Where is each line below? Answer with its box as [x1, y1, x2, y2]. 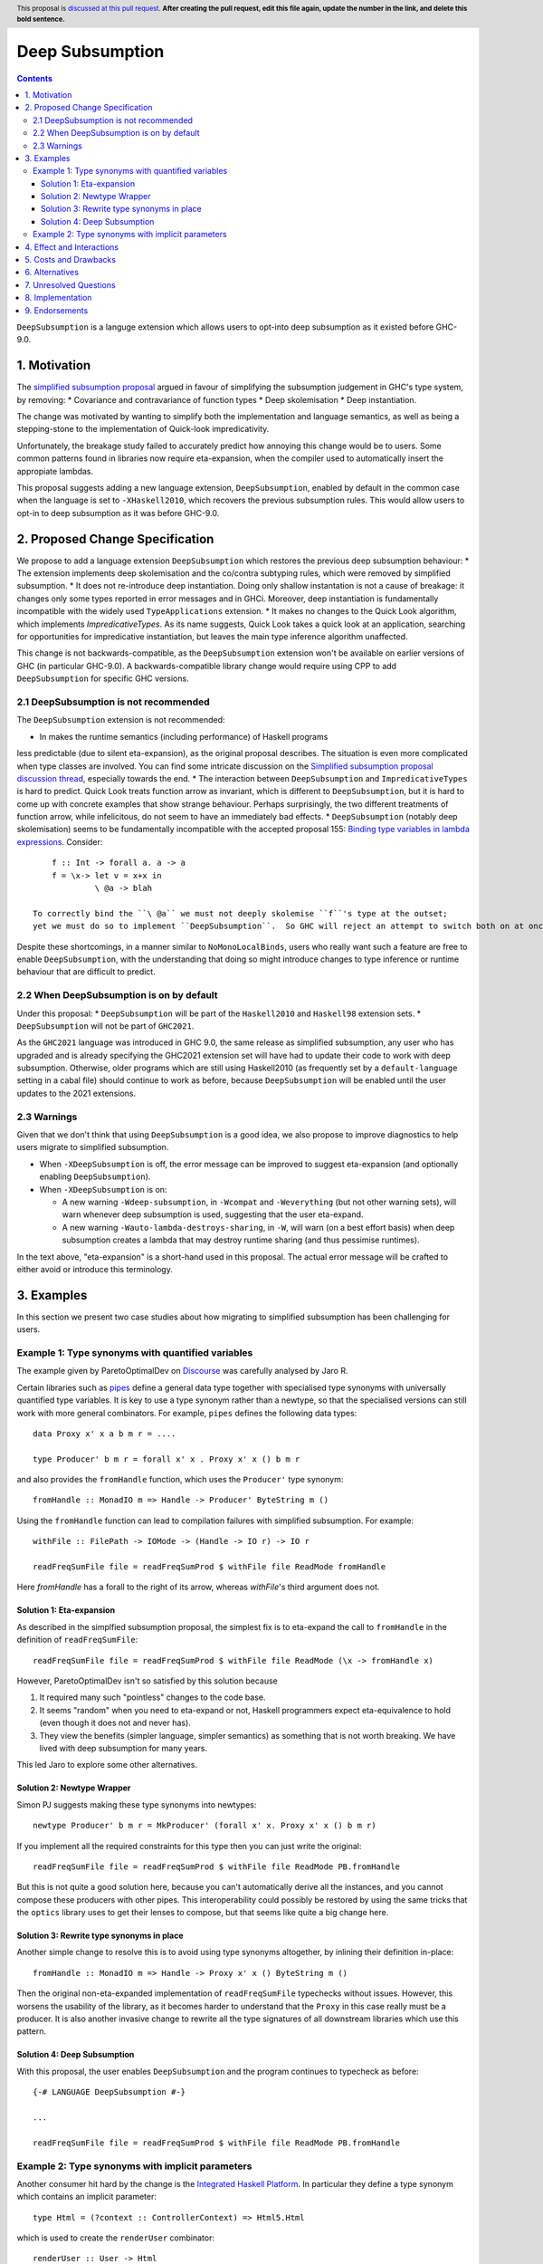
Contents [16, 72, 53, 83]
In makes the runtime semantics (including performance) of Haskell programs [39, 731, 329, 742]
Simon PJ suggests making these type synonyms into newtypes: [16, 1799, 257, 1810]
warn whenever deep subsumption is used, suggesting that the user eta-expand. [62, 1209, 364, 1220]
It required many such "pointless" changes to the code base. [39, 1692, 266, 1703]
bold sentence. [16, 14, 65, 24]
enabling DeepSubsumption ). [39, 1171, 151, 1182]
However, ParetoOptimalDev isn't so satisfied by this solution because [16, 1675, 278, 1686]
